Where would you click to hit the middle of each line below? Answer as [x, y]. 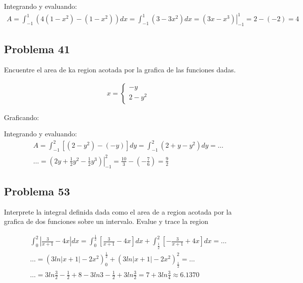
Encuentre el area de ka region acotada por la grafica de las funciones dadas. [120, 70]
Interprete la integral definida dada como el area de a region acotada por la [118, 211]
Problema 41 [37, 49]
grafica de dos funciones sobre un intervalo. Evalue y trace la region [106, 221]
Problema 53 [37, 191]
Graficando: [21, 117]
